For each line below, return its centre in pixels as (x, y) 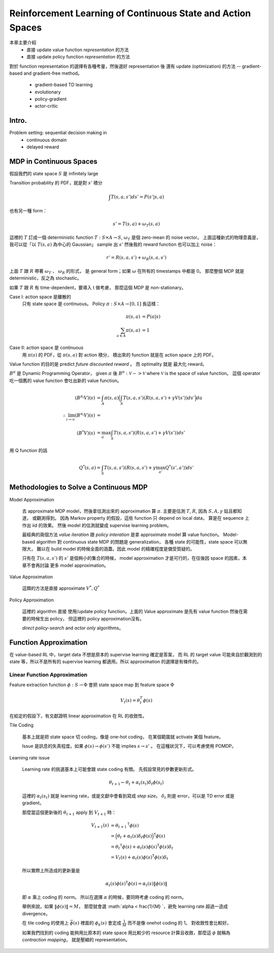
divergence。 (36, 913)
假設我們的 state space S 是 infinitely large (54, 174)
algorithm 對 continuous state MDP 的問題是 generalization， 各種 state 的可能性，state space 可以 (140, 542)
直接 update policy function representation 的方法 (78, 57)
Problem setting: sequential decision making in (58, 133)
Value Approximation (31, 577)
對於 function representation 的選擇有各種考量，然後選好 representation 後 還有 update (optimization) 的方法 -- (125, 66)
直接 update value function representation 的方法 (78, 50)
